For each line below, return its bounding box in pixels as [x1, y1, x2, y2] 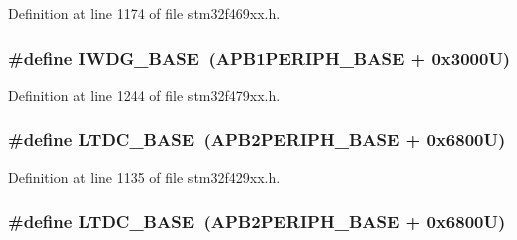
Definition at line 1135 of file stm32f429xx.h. [8, 166, 281, 187]
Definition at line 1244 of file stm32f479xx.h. [8, 84, 281, 105]
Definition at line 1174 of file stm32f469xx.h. [8, 3, 281, 23]
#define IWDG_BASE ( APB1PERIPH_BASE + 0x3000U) [8, 45, 511, 70]
